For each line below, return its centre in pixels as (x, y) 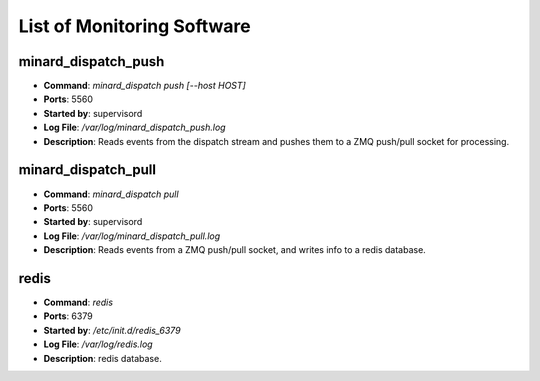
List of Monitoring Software (134, 26)
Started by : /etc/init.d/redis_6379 (112, 330)
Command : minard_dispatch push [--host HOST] (145, 86)
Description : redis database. (102, 358)
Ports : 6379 (68, 316)
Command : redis (78, 302)
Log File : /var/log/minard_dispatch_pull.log (132, 236)
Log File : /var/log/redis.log (98, 344)
